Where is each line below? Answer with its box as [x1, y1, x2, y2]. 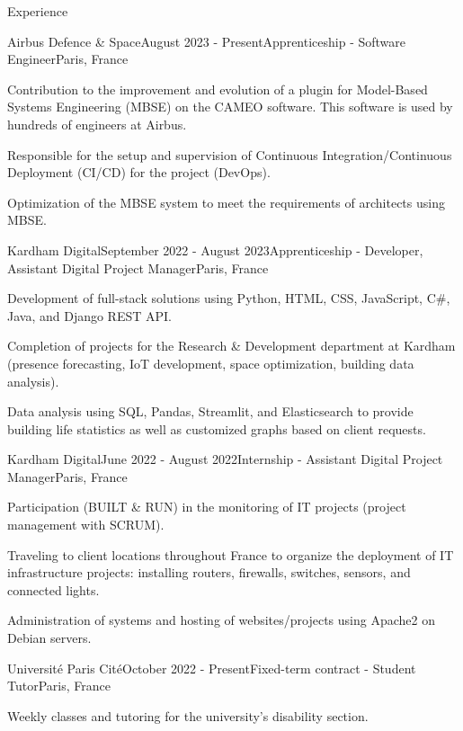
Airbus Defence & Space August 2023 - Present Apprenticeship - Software [7, 31, 406, 50]
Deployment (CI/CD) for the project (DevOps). [7, 163, 271, 182]
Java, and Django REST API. [7, 306, 172, 325]
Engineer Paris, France [7, 49, 129, 68]
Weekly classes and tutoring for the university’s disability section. [7, 706, 369, 725]
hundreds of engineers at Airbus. [7, 114, 187, 133]
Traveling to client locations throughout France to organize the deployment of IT [7, 545, 454, 564]
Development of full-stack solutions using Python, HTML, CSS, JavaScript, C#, [7, 289, 450, 308]
